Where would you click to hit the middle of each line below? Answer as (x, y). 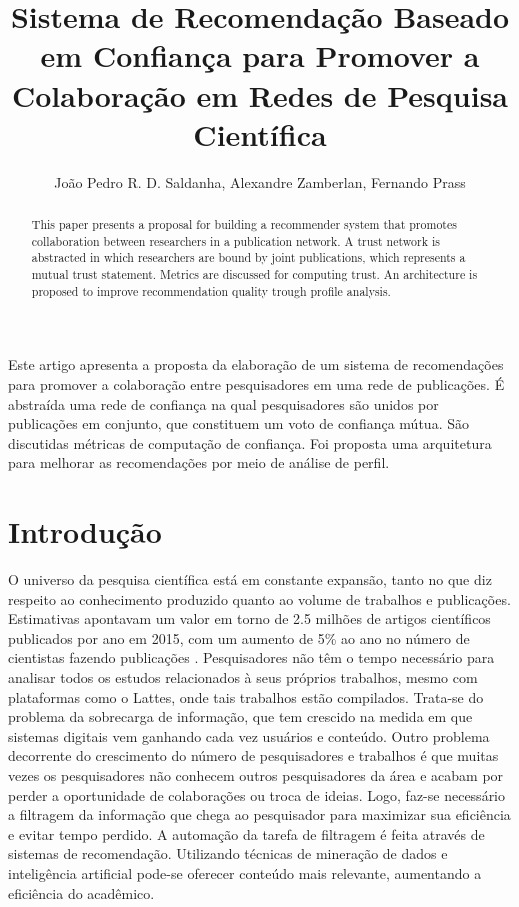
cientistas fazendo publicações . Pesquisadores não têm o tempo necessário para (251, 657)
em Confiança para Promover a (260, 55)
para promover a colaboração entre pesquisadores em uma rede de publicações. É (256, 383)
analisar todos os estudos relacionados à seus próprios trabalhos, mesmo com (243, 677)
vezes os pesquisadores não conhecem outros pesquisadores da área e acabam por (256, 774)
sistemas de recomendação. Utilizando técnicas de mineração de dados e (228, 853)
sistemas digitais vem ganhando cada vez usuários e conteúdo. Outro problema (249, 735)
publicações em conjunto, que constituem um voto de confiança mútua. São (238, 423)
